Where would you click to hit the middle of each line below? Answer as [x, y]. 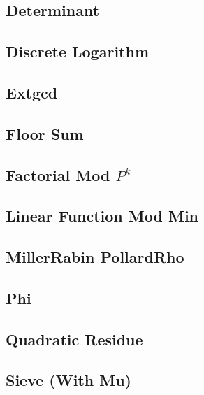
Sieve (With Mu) [69, 380]
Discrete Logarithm [78, 51]
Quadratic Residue [74, 339]
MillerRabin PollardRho [95, 257]
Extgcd [32, 92]
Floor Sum [45, 133]
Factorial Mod [58, 174]
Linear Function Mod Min [102, 216]
